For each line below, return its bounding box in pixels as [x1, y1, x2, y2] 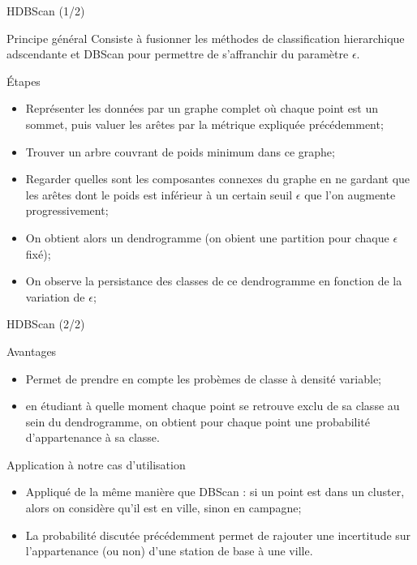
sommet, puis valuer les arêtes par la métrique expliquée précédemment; [25, 115, 384, 132]
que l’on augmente [304, 186, 396, 203]
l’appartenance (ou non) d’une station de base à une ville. [25, 542, 313, 559]
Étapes [6, 72, 41, 89]
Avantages [6, 342, 57, 359]
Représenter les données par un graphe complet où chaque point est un [25, 100, 379, 117]
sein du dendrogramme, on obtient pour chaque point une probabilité [25, 413, 370, 430]
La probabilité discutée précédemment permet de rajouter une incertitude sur [25, 526, 411, 543]
